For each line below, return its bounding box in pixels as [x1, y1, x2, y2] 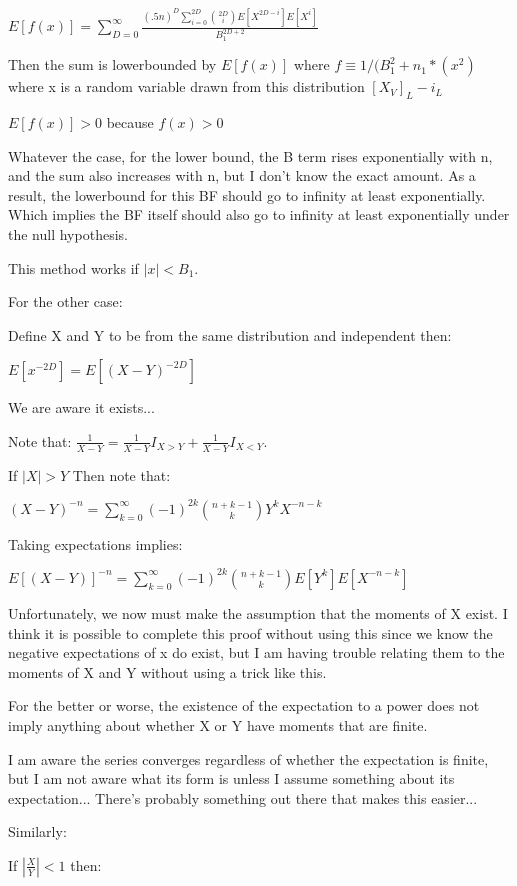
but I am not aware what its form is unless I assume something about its [8, 768, 455, 789]
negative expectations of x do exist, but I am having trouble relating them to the [8, 642, 505, 663]
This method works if [8, 257, 139, 278]
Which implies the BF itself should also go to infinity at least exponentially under [8, 204, 510, 225]
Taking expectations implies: [8, 533, 183, 554]
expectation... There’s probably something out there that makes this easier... [8, 787, 478, 808]
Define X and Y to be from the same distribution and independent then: [8, 324, 452, 345]
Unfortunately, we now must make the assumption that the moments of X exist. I [8, 602, 508, 623]
